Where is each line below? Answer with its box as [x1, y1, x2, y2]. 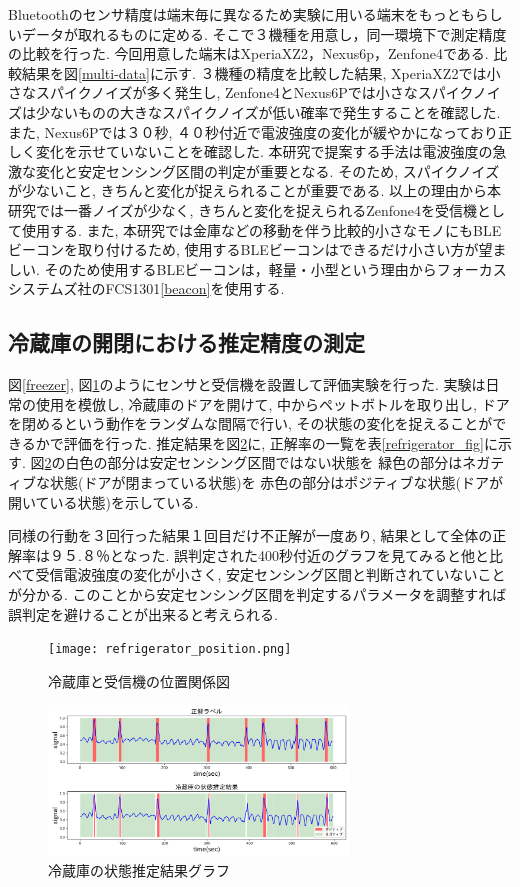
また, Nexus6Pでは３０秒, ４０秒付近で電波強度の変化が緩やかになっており [8, 121, 498, 142]
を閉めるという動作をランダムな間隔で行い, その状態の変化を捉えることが [8, 413, 493, 434]
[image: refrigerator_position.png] [48, 642, 292, 657]
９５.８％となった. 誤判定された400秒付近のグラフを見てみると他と [49, 544, 490, 565]
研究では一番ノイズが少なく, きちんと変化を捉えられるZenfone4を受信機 [8, 199, 477, 220]
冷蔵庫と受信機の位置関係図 [48, 670, 230, 691]
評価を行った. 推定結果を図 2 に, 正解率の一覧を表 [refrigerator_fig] [63, 432, 484, 453]
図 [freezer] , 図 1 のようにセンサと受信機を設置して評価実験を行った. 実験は [8, 374, 486, 395]
